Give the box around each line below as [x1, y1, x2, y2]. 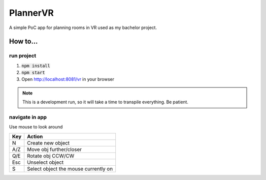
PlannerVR [9, 7, 54, 18]
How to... [9, 37, 38, 46]
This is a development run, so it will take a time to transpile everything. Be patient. [22, 99, 189, 105]
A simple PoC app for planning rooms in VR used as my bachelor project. [9, 25, 157, 30]
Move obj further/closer [27, 146, 82, 152]
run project [9, 52, 36, 59]
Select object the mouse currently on [27, 165, 113, 172]
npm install [21, 63, 50, 68]
